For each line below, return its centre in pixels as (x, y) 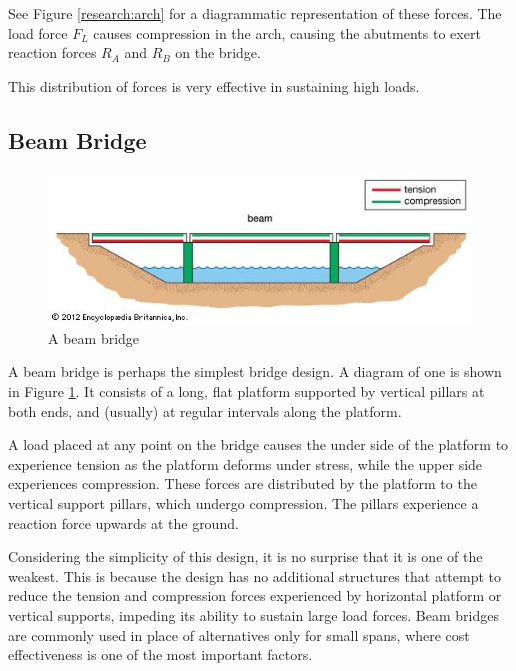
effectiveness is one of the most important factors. (160, 654)
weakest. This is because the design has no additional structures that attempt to (254, 575)
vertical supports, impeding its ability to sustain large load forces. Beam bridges (253, 614)
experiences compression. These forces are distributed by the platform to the (242, 483)
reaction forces (52, 52)
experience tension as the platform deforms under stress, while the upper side (245, 463)
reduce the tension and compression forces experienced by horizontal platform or (255, 595)
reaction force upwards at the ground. (123, 522)
